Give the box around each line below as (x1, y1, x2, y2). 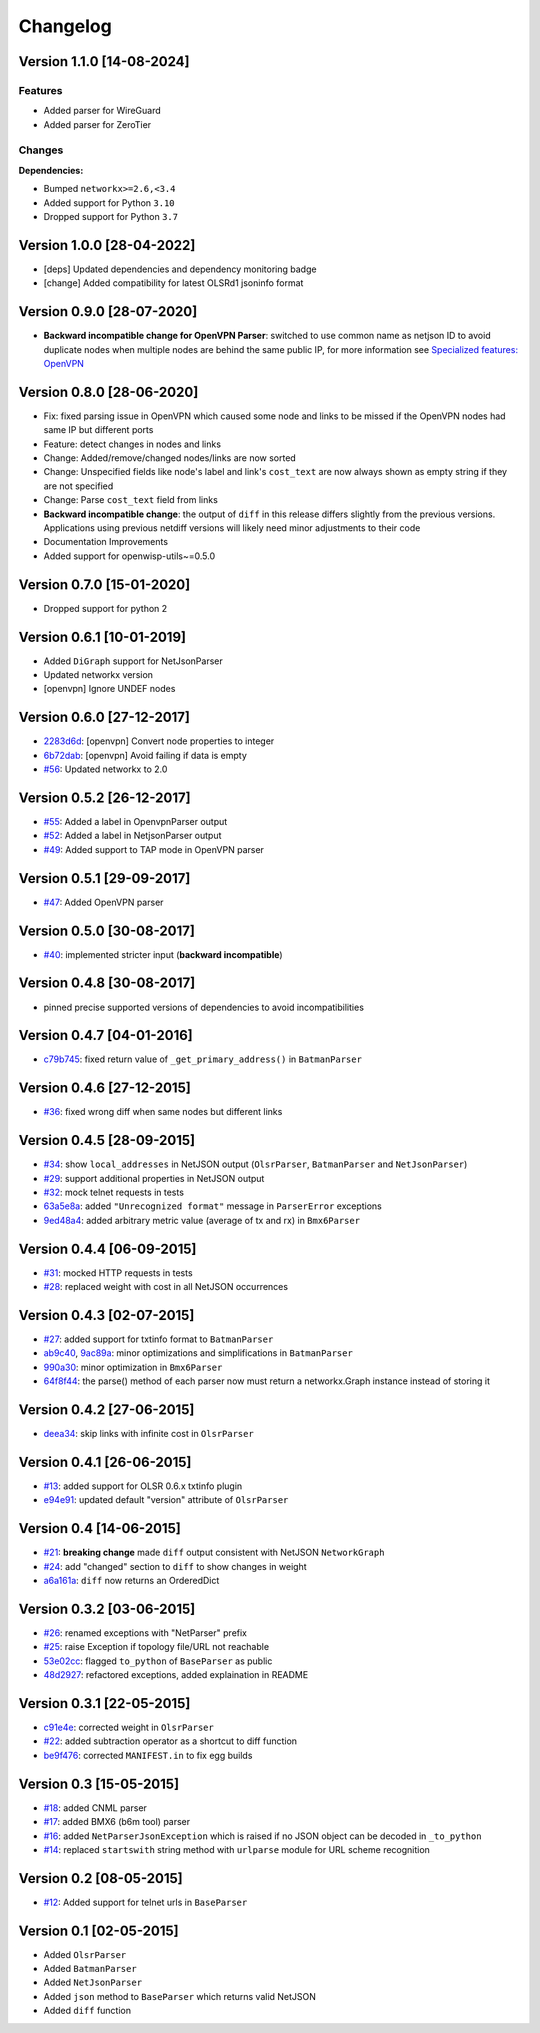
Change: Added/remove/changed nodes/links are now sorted (43, 452, 297, 464)
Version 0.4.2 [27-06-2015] (18, 1401, 195, 1418)
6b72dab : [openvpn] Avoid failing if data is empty (43, 749, 247, 761)
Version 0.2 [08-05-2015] (18, 1870, 184, 1887)
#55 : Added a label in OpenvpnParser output (43, 816, 228, 827)
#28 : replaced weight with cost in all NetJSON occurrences (43, 1281, 289, 1293)
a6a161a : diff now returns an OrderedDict (43, 1575, 220, 1587)
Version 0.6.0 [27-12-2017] (18, 709, 190, 726)
